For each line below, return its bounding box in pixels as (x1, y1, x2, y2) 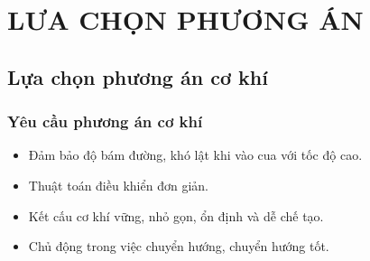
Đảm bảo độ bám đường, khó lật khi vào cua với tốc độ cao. (28, 145, 363, 164)
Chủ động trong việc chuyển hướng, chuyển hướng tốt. (28, 237, 329, 256)
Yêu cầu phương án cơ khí (7, 110, 203, 133)
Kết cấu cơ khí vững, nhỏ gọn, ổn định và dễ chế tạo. (28, 206, 324, 225)
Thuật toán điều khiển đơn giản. (28, 175, 208, 194)
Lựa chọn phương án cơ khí (7, 62, 268, 90)
